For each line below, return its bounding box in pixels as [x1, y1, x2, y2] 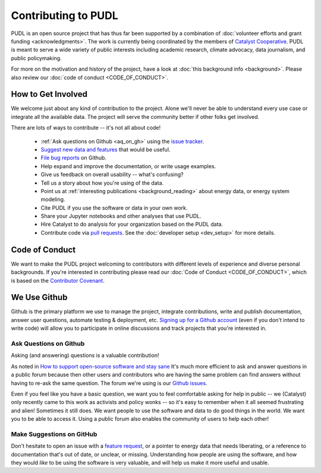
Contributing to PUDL [11, 9, 118, 22]
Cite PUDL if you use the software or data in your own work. [40, 204, 188, 211]
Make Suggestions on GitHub [11, 430, 97, 438]
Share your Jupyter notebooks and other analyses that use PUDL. [40, 213, 202, 220]
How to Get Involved [11, 89, 87, 99]
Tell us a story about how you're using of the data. [40, 179, 164, 187]
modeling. [40, 196, 65, 203]
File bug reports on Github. [40, 154, 107, 162]
